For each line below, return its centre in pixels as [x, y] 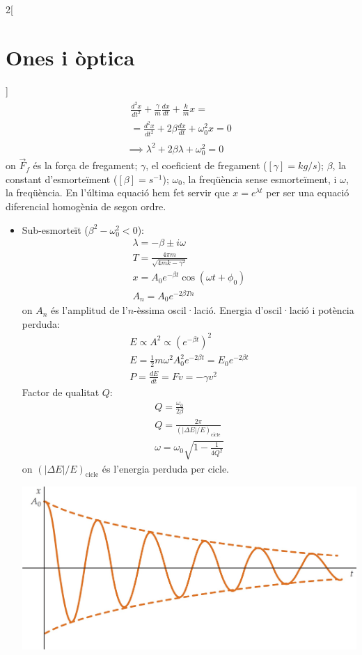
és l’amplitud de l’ [89, 310]
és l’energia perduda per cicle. [165, 468]
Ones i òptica [70, 57]
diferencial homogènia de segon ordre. [86, 206]
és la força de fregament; [85, 165]
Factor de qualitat [61, 392]
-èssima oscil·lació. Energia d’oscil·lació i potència [244, 310]
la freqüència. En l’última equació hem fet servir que [118, 192]
